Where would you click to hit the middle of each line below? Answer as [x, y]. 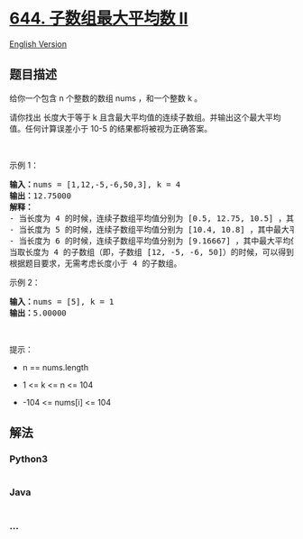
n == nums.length [55, 367]
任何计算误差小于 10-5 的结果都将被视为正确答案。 [119, 128]
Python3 [28, 459]
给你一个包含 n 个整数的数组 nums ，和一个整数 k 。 [106, 98]
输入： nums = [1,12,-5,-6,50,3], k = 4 [95, 184]
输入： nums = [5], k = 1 [62, 301]
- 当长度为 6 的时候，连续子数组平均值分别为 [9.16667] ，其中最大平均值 [154, 241]
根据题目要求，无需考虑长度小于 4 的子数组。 [96, 263]
